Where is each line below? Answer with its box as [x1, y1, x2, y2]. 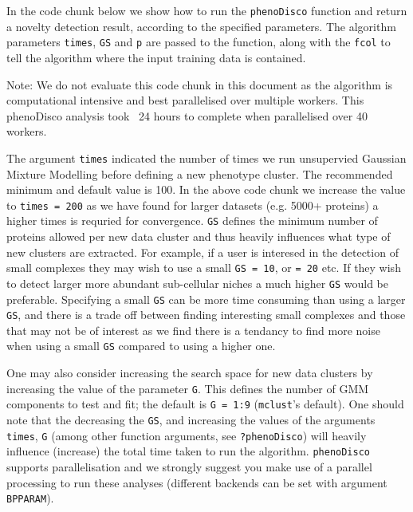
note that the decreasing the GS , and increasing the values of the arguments [6, 412, 376, 427]
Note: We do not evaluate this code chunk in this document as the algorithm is [6, 76, 393, 93]
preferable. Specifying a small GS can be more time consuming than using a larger [6, 290, 406, 307]
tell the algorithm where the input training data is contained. [6, 49, 306, 65]
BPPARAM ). [6, 490, 54, 506]
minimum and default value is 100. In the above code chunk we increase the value [6, 181, 406, 198]
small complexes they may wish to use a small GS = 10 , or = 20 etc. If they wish [6, 259, 401, 276]
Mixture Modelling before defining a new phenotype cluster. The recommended [6, 165, 393, 182]
